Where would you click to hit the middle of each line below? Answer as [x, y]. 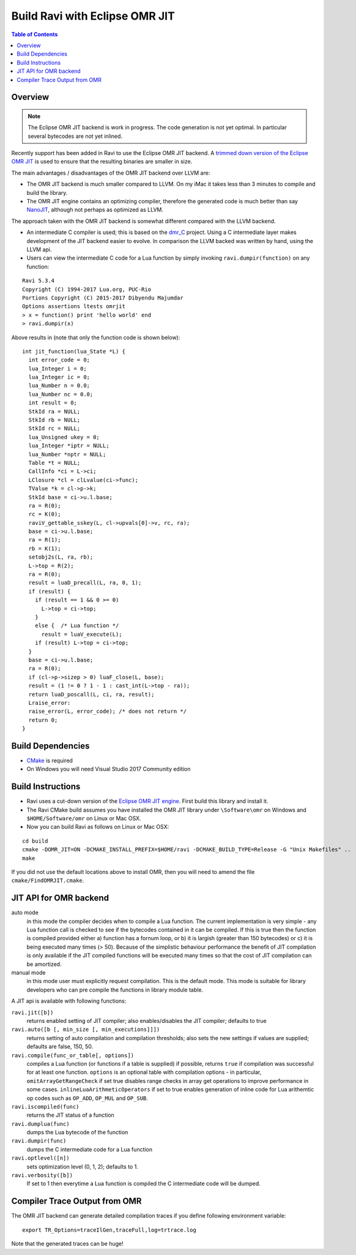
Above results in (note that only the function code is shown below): [96, 337]
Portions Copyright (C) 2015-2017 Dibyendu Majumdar [103, 298]
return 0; [43, 720]
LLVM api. [39, 249]
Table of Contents [35, 34]
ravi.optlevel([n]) [40, 1158]
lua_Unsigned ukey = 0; [64, 437]
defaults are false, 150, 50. [60, 1047]
